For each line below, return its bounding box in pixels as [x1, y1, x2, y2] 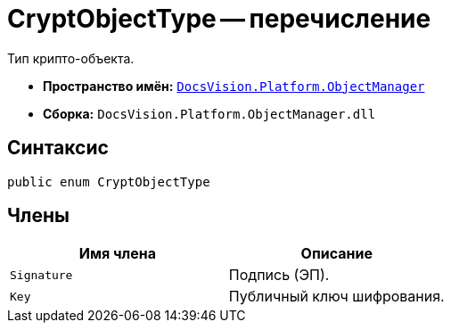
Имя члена [78, 244, 157, 263]
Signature [10, 268, 73, 282]
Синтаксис [7, 136, 109, 160]
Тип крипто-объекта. [7, 50, 135, 66]
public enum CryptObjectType [7, 174, 210, 189]
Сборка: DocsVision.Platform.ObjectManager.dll [43, 105, 376, 121]
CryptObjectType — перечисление [7, 4, 431, 34]
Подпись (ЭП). [228, 266, 330, 285]
